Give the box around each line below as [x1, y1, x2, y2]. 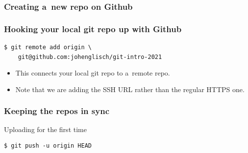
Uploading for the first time [4, 124, 87, 134]
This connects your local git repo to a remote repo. [15, 68, 170, 78]
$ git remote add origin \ [4, 44, 92, 51]
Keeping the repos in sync [4, 105, 109, 117]
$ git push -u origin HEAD [4, 142, 92, 150]
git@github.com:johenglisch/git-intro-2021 [18, 53, 162, 60]
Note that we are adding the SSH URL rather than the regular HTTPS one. [15, 84, 245, 94]
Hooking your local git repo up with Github [4, 22, 182, 35]
